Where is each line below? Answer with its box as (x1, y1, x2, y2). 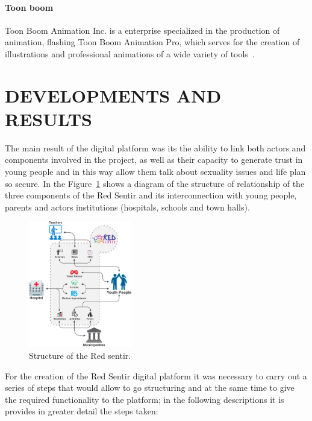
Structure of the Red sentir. (29, 349, 131, 362)
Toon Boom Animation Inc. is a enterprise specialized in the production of (5, 24, 280, 36)
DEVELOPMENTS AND (5, 83, 222, 107)
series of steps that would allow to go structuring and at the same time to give (5, 381, 295, 394)
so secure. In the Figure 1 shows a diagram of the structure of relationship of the (5, 177, 305, 189)
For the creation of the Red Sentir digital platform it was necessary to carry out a (5, 369, 307, 382)
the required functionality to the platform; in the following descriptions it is (5, 393, 284, 405)
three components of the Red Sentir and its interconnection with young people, (5, 189, 297, 201)
